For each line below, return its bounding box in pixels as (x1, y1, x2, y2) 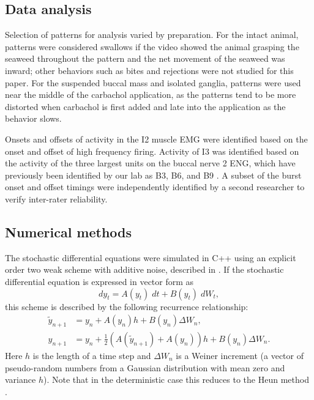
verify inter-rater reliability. (5, 192, 108, 205)
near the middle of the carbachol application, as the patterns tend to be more (5, 88, 296, 101)
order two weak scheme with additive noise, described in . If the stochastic (5, 263, 284, 276)
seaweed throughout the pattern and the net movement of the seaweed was (5, 52, 285, 65)
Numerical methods (5, 222, 132, 241)
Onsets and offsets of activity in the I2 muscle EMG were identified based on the (5, 132, 308, 145)
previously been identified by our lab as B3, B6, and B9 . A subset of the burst (5, 168, 302, 181)
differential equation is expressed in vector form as (5, 275, 194, 287)
